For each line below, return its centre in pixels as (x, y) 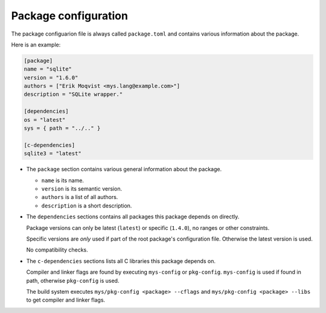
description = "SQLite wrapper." (73, 94)
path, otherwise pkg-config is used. (73, 280)
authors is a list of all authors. (80, 197)
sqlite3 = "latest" (53, 153)
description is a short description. (87, 206)
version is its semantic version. (82, 188)
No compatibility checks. (57, 250)
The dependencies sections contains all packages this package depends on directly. (133, 217)
